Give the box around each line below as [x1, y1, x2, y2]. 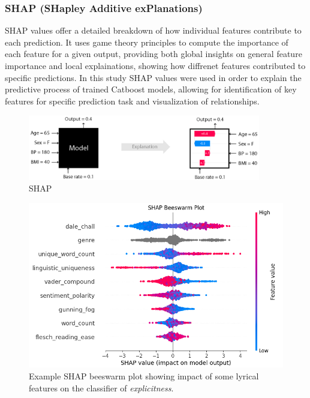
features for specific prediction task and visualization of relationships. [5, 94, 260, 107]
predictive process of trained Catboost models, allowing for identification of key [5, 83, 297, 95]
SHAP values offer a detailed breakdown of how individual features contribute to [5, 24, 302, 37]
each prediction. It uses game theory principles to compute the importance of [5, 35, 288, 48]
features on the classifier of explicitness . [29, 381, 174, 394]
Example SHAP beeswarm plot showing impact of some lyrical [29, 369, 259, 382]
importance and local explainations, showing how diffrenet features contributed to [5, 59, 306, 71]
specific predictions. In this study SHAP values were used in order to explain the [5, 71, 302, 83]
